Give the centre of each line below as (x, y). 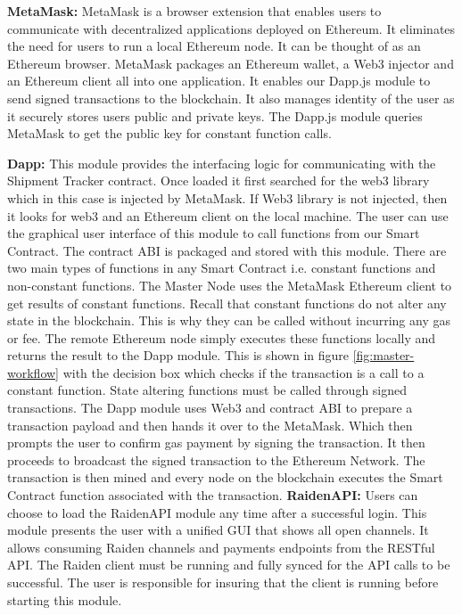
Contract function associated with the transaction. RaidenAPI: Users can (213, 495)
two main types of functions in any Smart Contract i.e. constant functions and (222, 268)
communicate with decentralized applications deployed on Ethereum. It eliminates (231, 28)
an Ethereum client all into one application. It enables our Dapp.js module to (219, 81)
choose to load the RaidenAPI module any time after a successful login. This (217, 512)
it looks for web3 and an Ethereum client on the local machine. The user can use (228, 215)
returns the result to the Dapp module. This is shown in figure (178, 355)
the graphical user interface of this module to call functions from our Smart (214, 233)
